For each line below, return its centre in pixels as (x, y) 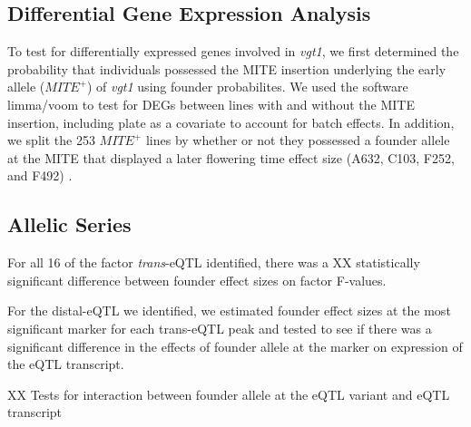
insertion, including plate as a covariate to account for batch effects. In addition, (231, 122)
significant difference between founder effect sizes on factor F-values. (197, 280)
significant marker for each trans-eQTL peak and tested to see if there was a (220, 328)
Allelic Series (69, 224)
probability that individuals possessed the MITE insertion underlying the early (227, 68)
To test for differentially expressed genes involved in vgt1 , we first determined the (233, 51)
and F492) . (40, 175)
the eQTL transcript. (66, 364)
